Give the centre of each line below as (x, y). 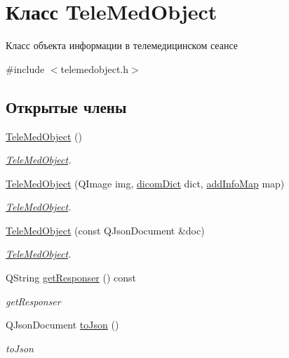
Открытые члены (66, 106)
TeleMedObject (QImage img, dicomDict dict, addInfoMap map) (145, 183)
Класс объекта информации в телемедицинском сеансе (122, 45)
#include (25, 68)
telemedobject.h (95, 68)
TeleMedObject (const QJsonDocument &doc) (105, 230)
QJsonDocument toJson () (62, 325)
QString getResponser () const (71, 278)
